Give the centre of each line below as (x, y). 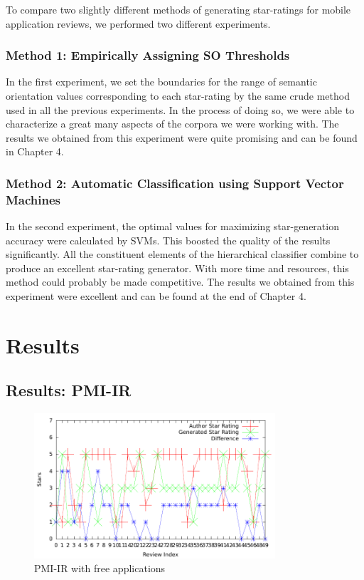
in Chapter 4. (35, 151)
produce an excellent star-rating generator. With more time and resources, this (177, 268)
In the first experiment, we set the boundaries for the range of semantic (161, 82)
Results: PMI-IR (69, 390)
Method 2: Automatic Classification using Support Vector (175, 183)
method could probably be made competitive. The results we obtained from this (180, 282)
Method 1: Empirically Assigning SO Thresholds (148, 55)
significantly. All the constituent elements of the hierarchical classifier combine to (182, 254)
